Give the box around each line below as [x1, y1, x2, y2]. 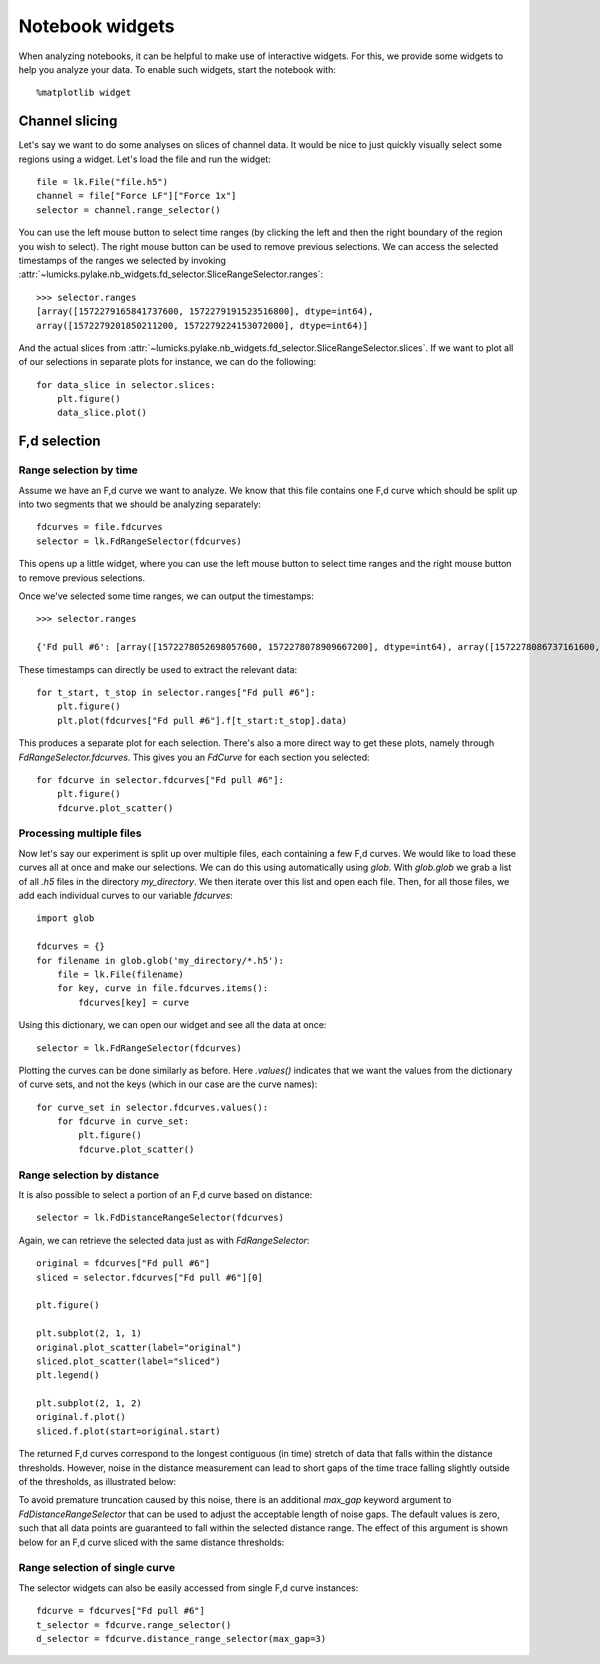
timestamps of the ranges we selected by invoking [18, 254, 227, 266]
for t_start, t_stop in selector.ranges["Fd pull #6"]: [36, 686, 316, 698]
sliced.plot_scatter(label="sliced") [36, 1355, 222, 1367]
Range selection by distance [18, 1168, 160, 1182]
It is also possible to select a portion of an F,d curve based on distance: [18, 1188, 313, 1200]
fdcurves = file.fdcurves [36, 521, 164, 533]
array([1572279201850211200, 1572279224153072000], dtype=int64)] [36, 320, 369, 331]
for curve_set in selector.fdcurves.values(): [36, 1101, 269, 1113]
